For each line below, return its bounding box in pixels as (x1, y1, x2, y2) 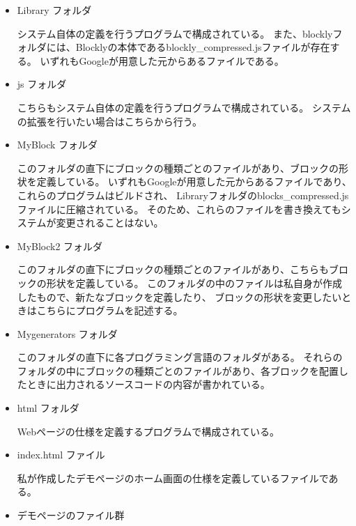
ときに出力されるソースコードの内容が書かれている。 (26, 377, 270, 392)
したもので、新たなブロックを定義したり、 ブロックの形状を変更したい (17, 289, 342, 304)
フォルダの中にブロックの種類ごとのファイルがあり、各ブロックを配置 (17, 363, 339, 378)
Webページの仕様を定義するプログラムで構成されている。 (17, 424, 279, 438)
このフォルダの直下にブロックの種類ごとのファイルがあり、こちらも (17, 262, 330, 277)
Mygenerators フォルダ (17, 326, 118, 341)
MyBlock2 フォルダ (17, 238, 103, 253)
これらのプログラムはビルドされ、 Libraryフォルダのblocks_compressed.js (17, 187, 349, 202)
